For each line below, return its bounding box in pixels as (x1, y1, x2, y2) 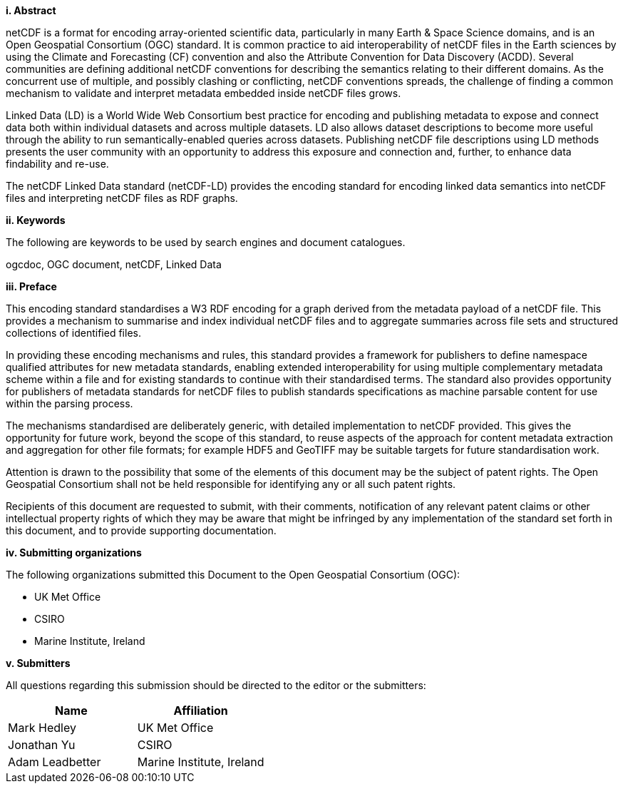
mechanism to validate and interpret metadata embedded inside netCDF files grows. (6, 87, 401, 99)
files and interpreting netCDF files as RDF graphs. (6, 192, 238, 204)
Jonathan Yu (8, 738, 76, 752)
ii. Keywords (6, 214, 66, 226)
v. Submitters (6, 657, 71, 669)
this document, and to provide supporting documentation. (6, 524, 277, 536)
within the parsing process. (6, 397, 133, 409)
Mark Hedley (8, 721, 76, 735)
